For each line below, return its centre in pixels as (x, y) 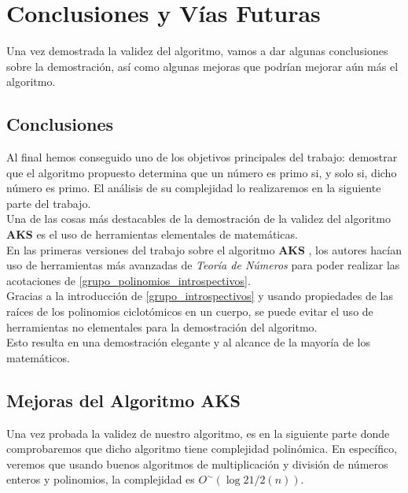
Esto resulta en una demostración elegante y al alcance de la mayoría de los (188, 342)
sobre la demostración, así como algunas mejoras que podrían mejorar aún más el (202, 66)
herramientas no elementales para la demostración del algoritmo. (162, 326)
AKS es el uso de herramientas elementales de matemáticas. (152, 234)
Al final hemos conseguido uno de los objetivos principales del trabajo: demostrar (202, 157)
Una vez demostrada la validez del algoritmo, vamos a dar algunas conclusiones (197, 51)
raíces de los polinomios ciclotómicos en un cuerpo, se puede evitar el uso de (190, 311)
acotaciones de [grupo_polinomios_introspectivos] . (129, 280)
